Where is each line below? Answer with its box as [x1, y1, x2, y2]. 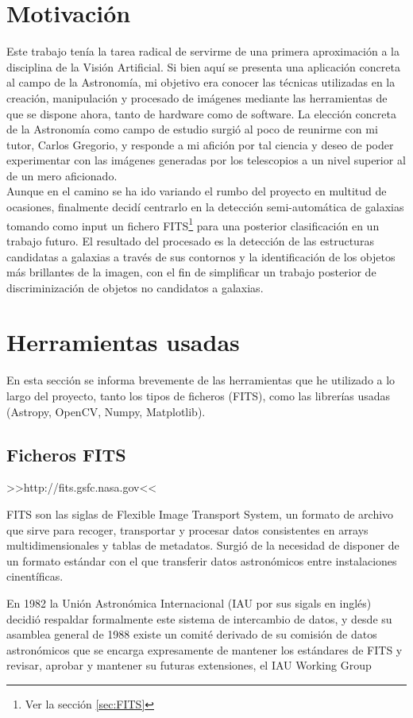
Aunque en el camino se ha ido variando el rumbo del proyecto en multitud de [6, 183, 387, 199]
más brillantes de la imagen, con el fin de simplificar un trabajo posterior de [6, 264, 376, 280]
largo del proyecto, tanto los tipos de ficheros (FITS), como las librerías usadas [6, 388, 391, 403]
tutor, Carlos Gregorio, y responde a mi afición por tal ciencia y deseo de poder [6, 136, 394, 152]
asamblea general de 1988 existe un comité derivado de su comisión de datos [6, 626, 377, 643]
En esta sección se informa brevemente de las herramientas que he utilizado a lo [6, 372, 396, 388]
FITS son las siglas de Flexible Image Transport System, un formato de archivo [6, 505, 394, 522]
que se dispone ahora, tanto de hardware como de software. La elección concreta [6, 105, 396, 122]
